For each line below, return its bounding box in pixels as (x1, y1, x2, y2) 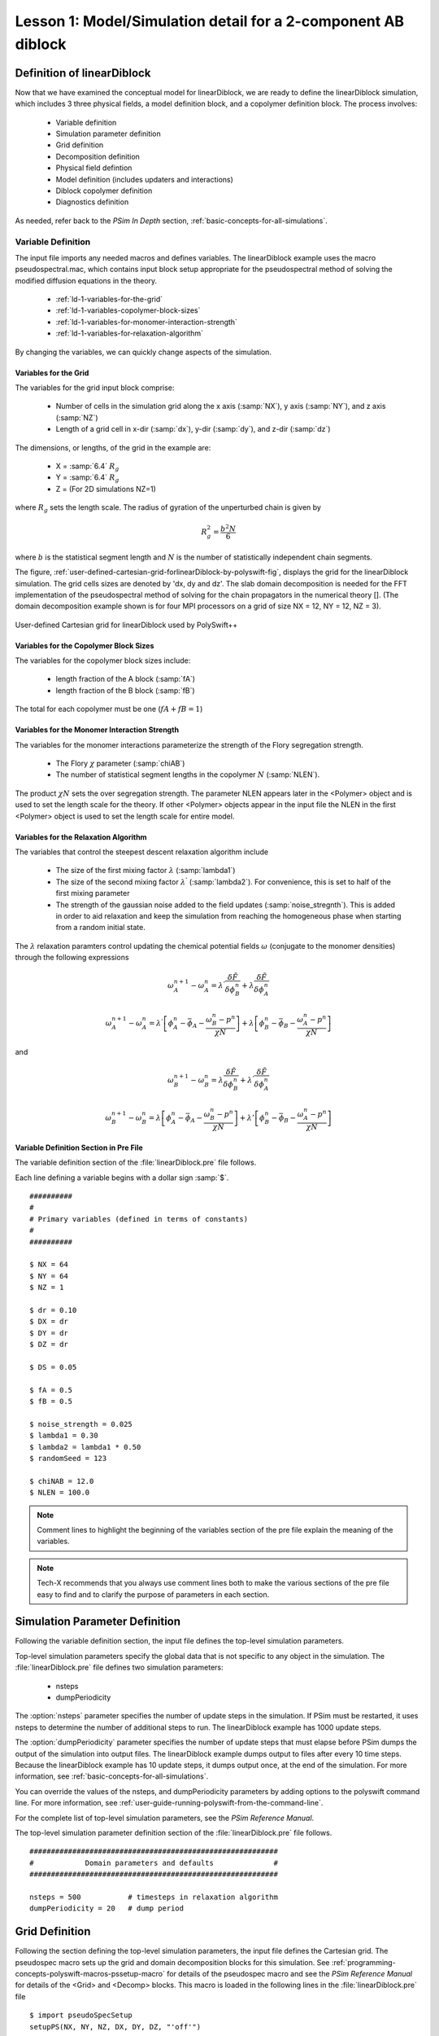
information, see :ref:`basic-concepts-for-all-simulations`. (15, 1771, 209, 1781)
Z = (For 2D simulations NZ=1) (55, 484, 156, 494)
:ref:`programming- (331, 1957, 396, 1967)
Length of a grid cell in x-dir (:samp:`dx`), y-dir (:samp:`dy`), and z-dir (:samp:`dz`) (55, 424, 331, 434)
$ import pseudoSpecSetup (29, 2011, 133, 2020)
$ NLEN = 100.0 (29, 1488, 90, 1498)
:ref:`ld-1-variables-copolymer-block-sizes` (55, 305, 201, 315)
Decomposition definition (55, 151, 140, 161)
